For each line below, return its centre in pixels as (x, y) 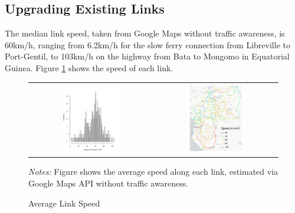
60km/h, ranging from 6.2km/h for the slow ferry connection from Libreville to (147, 44)
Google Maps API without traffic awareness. (109, 183)
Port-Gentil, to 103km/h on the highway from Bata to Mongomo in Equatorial (147, 56)
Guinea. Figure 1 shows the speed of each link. (89, 67)
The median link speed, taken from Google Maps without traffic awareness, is (145, 33)
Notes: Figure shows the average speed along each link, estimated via (153, 172)
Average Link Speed (64, 203)
